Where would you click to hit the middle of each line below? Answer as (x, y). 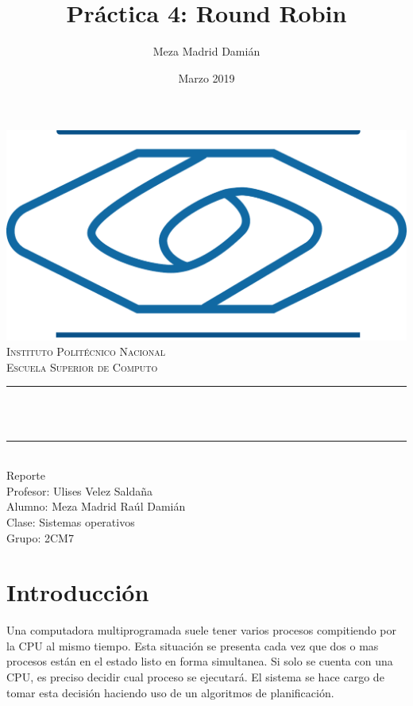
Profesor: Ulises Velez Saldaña (80, 490)
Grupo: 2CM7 (40, 537)
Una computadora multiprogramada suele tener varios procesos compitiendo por (201, 630)
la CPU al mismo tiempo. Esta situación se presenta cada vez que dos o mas (193, 645)
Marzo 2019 (206, 77)
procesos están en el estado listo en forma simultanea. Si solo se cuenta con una (200, 661)
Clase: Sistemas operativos (71, 521)
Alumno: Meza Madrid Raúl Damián (96, 506)
